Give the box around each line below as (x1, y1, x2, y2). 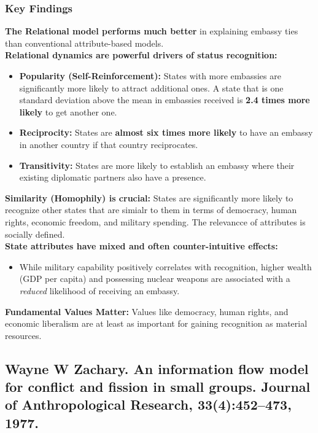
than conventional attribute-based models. (5, 36, 164, 49)
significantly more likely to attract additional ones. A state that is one (19, 81, 284, 94)
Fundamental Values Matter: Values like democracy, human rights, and (5, 305, 289, 318)
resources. (5, 329, 42, 341)
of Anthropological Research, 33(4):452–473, (5, 395, 292, 414)
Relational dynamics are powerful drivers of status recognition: (5, 49, 277, 61)
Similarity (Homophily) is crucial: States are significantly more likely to (5, 191, 293, 204)
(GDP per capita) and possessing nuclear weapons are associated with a (19, 272, 290, 285)
